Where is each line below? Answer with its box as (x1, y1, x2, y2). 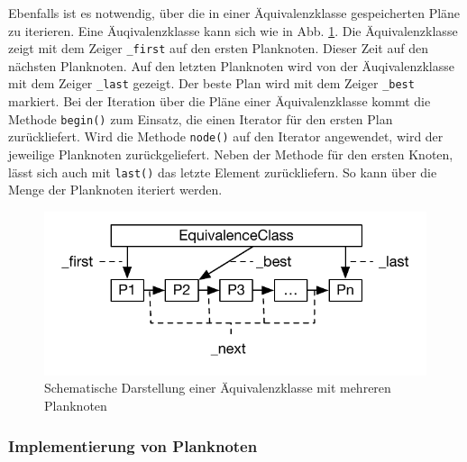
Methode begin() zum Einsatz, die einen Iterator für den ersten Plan (8, 109, 393, 128)
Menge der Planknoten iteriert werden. (8, 180, 223, 199)
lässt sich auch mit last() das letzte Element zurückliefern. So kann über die (8, 162, 437, 181)
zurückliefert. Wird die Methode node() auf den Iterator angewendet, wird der (8, 127, 444, 146)
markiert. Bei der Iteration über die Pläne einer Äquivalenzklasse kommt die (8, 92, 431, 111)
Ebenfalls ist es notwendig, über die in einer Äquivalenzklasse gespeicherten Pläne (8, 4, 461, 22)
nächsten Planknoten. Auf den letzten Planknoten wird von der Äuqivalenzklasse (8, 56, 455, 75)
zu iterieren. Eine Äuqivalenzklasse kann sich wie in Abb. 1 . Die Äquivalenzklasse (8, 21, 458, 40)
